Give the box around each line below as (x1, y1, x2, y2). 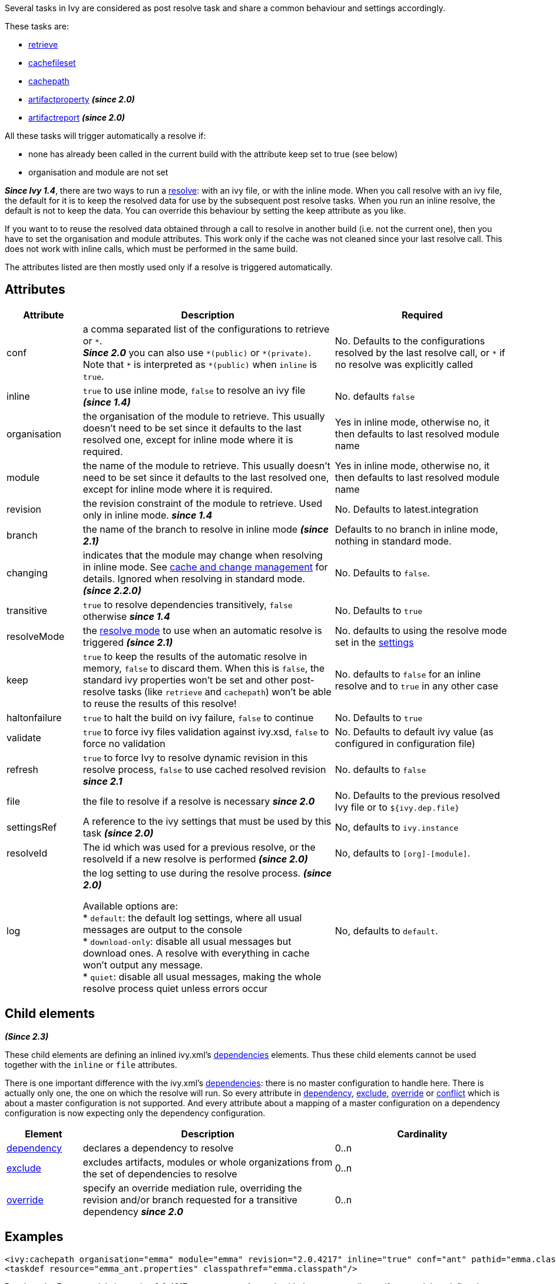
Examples (5, 1229, 64, 1245)
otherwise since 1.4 (82, 610, 170, 622)
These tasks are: (5, 21, 69, 31)
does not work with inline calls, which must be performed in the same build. (5, 244, 298, 254)
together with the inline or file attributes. (5, 1059, 177, 1070)
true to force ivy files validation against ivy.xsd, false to (82, 725, 329, 738)
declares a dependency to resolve (82, 1142, 234, 1154)
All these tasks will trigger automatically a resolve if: (5, 131, 206, 141)
